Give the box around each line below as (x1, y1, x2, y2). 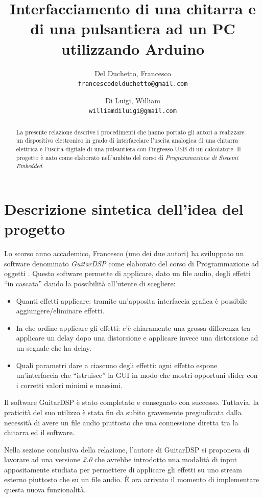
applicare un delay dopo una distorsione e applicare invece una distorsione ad (16, 332, 258, 343)
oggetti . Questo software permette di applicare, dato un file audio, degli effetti (4, 268, 251, 279)
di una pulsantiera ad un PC (30, 18, 235, 39)
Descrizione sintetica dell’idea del (4, 198, 244, 219)
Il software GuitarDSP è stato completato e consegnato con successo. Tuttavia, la (4, 397, 259, 408)
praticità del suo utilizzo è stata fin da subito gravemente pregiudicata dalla (4, 406, 242, 417)
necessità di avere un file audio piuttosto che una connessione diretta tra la (4, 417, 238, 427)
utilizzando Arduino (61, 38, 205, 59)
